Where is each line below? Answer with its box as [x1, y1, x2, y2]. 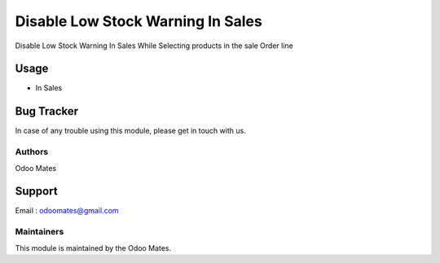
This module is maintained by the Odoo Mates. [15, 243, 171, 252]
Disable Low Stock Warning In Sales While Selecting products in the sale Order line [15, 41, 293, 50]
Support [15, 184, 58, 199]
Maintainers [15, 226, 64, 238]
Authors [15, 147, 49, 158]
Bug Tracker [15, 104, 79, 118]
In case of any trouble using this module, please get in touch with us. [15, 126, 246, 136]
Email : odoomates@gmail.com [15, 206, 119, 216]
